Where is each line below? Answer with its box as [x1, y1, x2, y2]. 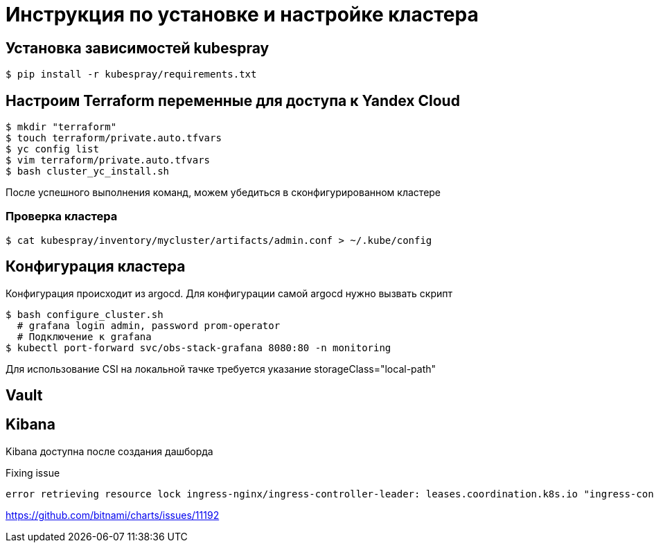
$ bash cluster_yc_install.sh [6, 166, 170, 177]
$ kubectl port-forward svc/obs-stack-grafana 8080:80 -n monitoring [6, 342, 391, 353]
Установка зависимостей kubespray [6, 39, 269, 57]
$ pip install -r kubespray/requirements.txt [6, 69, 257, 80]
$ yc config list [6, 143, 99, 155]
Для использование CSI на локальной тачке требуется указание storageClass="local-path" [6, 362, 436, 375]
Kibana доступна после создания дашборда [6, 445, 213, 457]
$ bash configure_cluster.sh [6, 308, 163, 320]
